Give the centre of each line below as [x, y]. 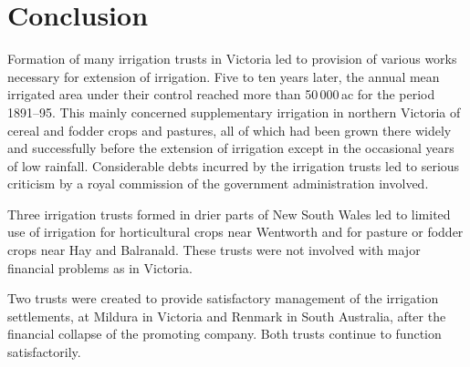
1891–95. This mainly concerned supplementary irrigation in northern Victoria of [234, 112]
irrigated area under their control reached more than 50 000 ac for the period [221, 94]
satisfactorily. [44, 352]
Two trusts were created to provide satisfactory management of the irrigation [223, 298]
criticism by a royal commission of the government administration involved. [218, 183]
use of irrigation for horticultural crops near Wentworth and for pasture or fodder [235, 232]
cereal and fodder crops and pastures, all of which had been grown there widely [230, 130]
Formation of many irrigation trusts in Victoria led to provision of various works [232, 59]
